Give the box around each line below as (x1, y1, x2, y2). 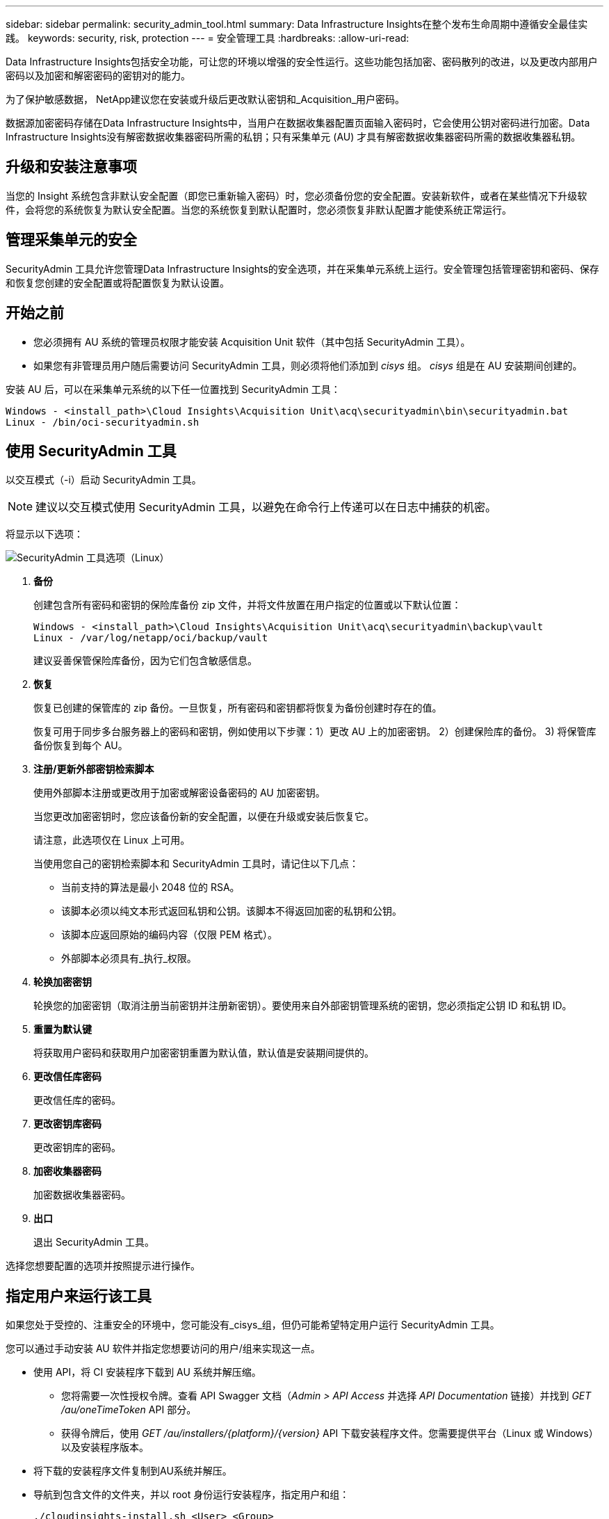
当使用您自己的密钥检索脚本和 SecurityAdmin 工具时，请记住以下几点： (33, 858, 359, 870)
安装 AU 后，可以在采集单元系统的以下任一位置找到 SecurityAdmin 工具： (6, 383, 341, 395)
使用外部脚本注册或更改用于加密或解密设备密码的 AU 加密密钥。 (33, 787, 325, 799)
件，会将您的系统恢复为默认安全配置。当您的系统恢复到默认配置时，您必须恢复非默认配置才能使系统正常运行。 (6, 203, 512, 216)
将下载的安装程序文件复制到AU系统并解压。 (33, 1465, 232, 1477)
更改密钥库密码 (33, 1118, 101, 1130)
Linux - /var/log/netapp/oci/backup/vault (33, 632, 268, 644)
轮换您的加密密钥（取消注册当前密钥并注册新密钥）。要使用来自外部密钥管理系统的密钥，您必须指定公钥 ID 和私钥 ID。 (33, 999, 572, 1012)
